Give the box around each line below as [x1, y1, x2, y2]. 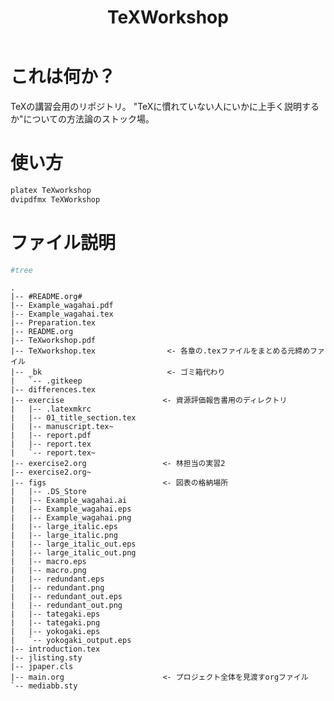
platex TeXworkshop [10, 185, 92, 195]
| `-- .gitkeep [10, 376, 83, 386]
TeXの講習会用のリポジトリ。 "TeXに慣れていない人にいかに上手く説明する [10, 100, 320, 112]
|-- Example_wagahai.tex [10, 309, 114, 320]
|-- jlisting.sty [10, 653, 83, 663]
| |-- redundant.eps [10, 574, 105, 585]
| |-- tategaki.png [10, 618, 101, 628]
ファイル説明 [10, 231, 117, 254]
